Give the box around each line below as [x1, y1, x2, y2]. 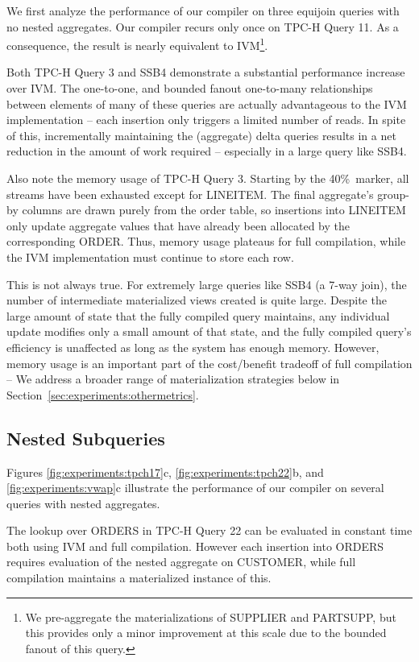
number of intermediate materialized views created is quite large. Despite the [6, 292, 387, 308]
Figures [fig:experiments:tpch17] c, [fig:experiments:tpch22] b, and [6, 463, 324, 480]
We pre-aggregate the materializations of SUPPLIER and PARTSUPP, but [25, 608, 396, 625]
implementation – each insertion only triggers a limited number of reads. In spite [6, 111, 406, 128]
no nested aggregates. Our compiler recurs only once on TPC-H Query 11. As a [6, 18, 399, 35]
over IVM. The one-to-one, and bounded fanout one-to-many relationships [6, 80, 373, 97]
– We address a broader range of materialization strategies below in [6, 370, 340, 387]
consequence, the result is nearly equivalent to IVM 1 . [6, 35, 268, 53]
